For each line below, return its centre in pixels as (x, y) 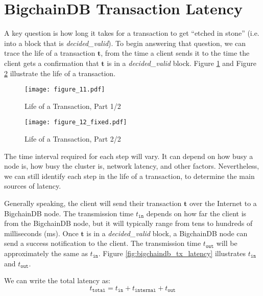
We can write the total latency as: (57, 280)
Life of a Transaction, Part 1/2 (73, 106)
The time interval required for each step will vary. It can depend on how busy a (129, 156)
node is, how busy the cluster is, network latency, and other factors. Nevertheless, (132, 166)
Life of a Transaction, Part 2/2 (73, 139)
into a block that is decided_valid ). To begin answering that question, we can (125, 43)
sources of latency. (33, 186)
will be (227, 243)
